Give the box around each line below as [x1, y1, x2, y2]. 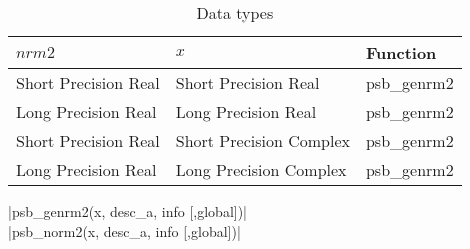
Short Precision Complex [175, 129, 350, 152]
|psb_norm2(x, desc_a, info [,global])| [8, 220, 241, 241]
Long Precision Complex [175, 158, 347, 181]
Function [365, 41, 437, 64]
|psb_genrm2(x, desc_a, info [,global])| [8, 201, 248, 221]
